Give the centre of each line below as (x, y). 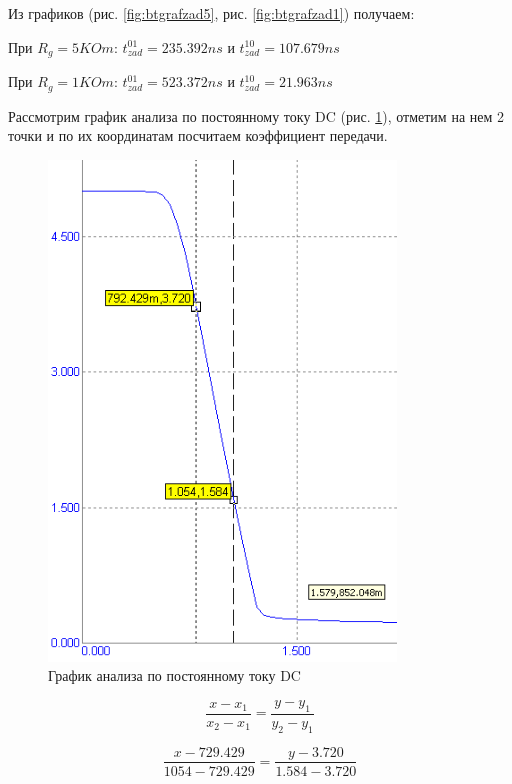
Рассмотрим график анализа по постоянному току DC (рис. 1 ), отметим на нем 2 (256, 115)
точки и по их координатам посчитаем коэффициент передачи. (198, 135)
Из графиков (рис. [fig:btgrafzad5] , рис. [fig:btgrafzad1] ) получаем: (211, 13)
